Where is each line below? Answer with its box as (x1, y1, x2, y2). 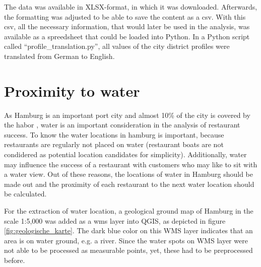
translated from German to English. (4, 50, 115, 61)
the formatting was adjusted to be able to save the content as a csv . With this (4, 11, 246, 22)
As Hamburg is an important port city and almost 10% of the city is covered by (4, 109, 250, 120)
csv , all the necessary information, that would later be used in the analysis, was (4, 21, 250, 32)
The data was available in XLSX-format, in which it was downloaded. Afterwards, (4, 2, 257, 12)
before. (4, 255, 25, 265)
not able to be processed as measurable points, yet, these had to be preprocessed (4, 245, 253, 255)
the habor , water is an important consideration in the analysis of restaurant (4, 119, 240, 130)
